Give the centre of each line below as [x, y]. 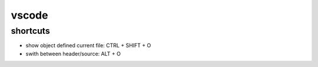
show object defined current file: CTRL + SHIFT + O [88, 45]
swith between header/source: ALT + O [73, 54]
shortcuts [30, 31]
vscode [29, 15]
